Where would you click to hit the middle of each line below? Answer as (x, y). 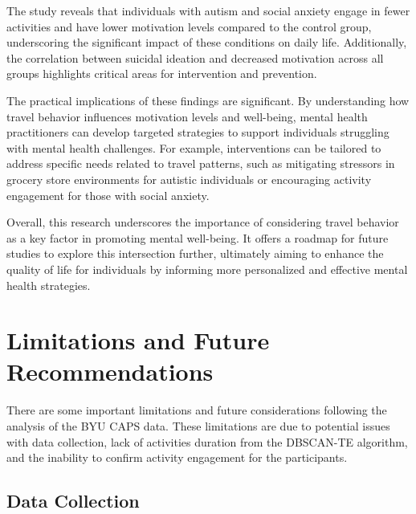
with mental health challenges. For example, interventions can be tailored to (194, 147)
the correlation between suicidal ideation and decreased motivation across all (195, 57)
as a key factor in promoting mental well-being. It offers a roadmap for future (198, 237)
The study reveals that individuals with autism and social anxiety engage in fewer (208, 10)
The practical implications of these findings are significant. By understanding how (208, 100)
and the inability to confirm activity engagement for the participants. (177, 457)
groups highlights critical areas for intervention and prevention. (162, 73)
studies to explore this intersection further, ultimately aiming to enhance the (195, 253)
